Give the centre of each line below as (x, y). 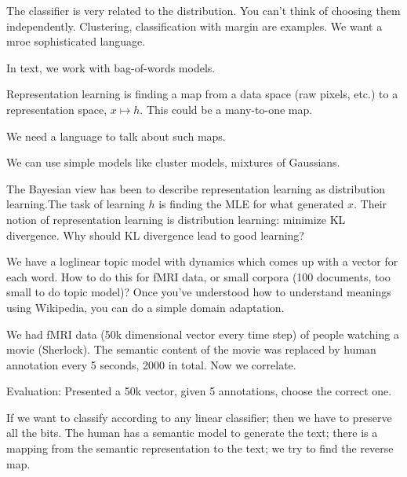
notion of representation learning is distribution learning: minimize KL (176, 219)
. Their (371, 204)
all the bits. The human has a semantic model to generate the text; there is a (192, 433)
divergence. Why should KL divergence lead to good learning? (155, 235)
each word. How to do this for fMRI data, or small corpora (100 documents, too (198, 276)
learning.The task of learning (76, 204)
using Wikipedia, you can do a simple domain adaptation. (145, 307)
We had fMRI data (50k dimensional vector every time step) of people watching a (203, 334)
